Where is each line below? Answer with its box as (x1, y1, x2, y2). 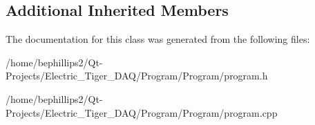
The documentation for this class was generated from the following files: (6, 32, 310, 46)
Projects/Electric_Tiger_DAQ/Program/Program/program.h (6, 68, 268, 83)
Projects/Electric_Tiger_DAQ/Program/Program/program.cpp (6, 105, 278, 119)
